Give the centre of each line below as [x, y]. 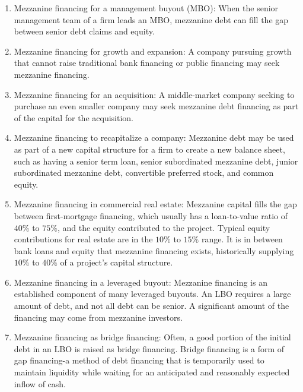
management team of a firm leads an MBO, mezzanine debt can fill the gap [151, 19]
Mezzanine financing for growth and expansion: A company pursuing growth [153, 51]
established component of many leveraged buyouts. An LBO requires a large [152, 294]
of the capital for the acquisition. [74, 117]
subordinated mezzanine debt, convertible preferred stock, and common [144, 173]
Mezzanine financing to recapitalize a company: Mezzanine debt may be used [154, 137]
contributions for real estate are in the [83, 239]
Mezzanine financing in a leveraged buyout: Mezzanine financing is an [141, 282]
